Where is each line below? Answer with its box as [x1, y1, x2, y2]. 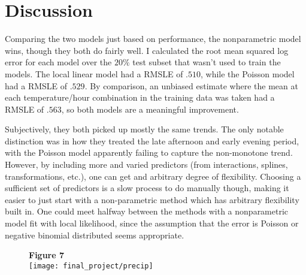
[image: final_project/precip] [29, 261, 153, 270]
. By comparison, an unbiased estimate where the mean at [84, 79, 298, 92]
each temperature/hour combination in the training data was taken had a [5, 91, 275, 104]
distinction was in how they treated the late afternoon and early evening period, [5, 134, 299, 147]
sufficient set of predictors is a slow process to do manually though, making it [5, 182, 289, 194]
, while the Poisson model [201, 67, 295, 80]
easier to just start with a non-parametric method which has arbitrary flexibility [5, 193, 299, 206]
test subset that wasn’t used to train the [132, 56, 281, 68]
